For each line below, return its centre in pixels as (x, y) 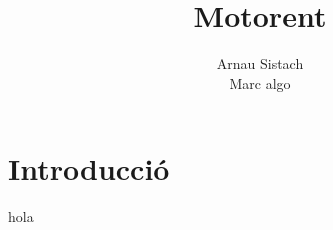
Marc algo (260, 82)
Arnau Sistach (260, 63)
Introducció (89, 168)
